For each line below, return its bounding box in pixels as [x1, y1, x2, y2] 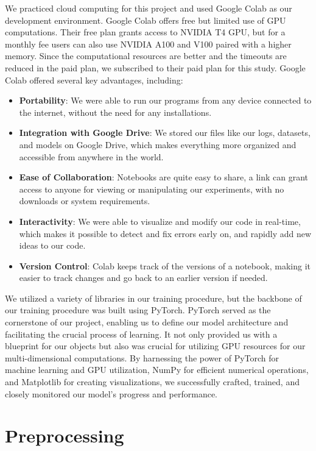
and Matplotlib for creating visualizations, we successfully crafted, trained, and [5, 375, 300, 388]
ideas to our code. [19, 239, 86, 252]
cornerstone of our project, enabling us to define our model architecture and [5, 316, 289, 328]
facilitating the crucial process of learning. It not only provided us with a [5, 327, 278, 340]
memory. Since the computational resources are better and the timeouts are [5, 49, 287, 62]
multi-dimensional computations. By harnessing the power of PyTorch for [5, 351, 279, 364]
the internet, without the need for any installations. [19, 105, 212, 118]
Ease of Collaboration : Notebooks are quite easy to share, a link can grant [19, 171, 309, 183]
